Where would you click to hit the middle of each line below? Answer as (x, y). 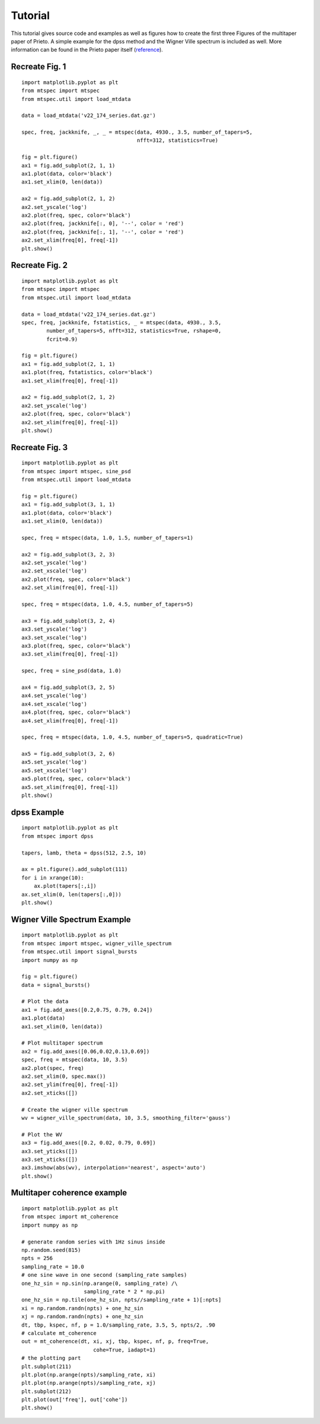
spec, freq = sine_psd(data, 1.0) (71, 671)
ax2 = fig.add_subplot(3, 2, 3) (68, 554)
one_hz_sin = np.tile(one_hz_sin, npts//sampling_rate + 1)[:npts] (121, 1300)
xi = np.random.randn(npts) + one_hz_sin (82, 1308)
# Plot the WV (42, 1135)
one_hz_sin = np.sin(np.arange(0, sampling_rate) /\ (100, 1283)
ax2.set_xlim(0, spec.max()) (64, 1076)
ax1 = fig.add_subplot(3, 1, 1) (68, 504)
